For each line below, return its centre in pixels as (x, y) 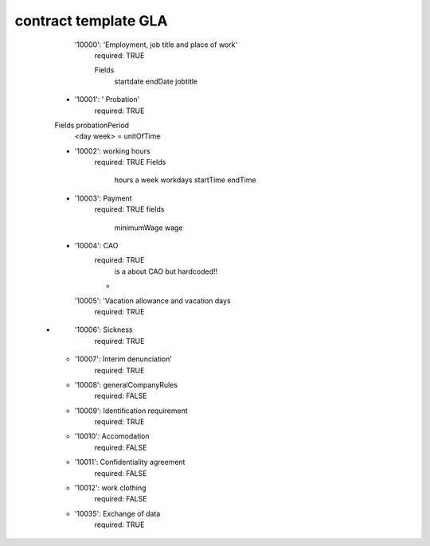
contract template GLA (91, 21)
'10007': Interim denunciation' (123, 359)
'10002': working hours (112, 150)
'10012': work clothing (110, 488)
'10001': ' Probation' (107, 99)
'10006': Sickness (104, 330)
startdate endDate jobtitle (156, 81)
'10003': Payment (103, 198)
